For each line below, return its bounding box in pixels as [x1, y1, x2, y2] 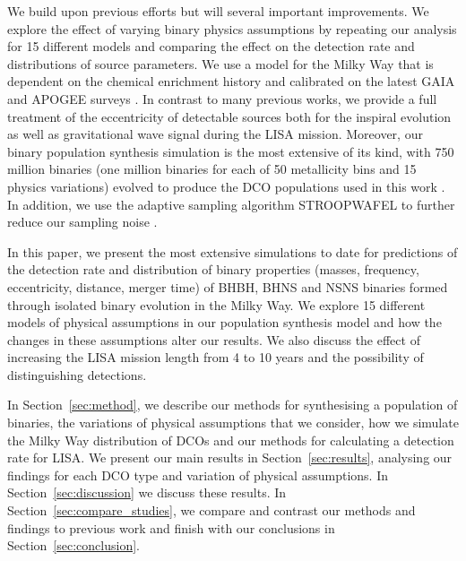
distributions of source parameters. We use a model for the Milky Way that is [7, 54, 434, 73]
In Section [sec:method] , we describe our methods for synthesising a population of [7, 395, 458, 414]
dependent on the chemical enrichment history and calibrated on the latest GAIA [7, 72, 455, 91]
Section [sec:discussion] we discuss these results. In [7, 483, 287, 502]
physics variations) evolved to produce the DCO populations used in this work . [7, 177, 445, 195]
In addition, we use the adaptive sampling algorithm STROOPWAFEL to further [7, 194, 455, 213]
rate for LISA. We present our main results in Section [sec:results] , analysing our [7, 448, 453, 467]
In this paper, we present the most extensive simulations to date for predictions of [7, 242, 458, 261]
